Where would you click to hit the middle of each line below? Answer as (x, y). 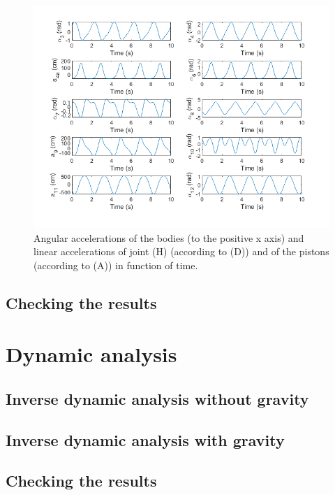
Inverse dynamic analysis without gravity (157, 398)
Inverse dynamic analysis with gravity (145, 439)
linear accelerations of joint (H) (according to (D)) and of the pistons (181, 251)
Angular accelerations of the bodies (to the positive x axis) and (169, 237)
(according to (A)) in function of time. (116, 265)
